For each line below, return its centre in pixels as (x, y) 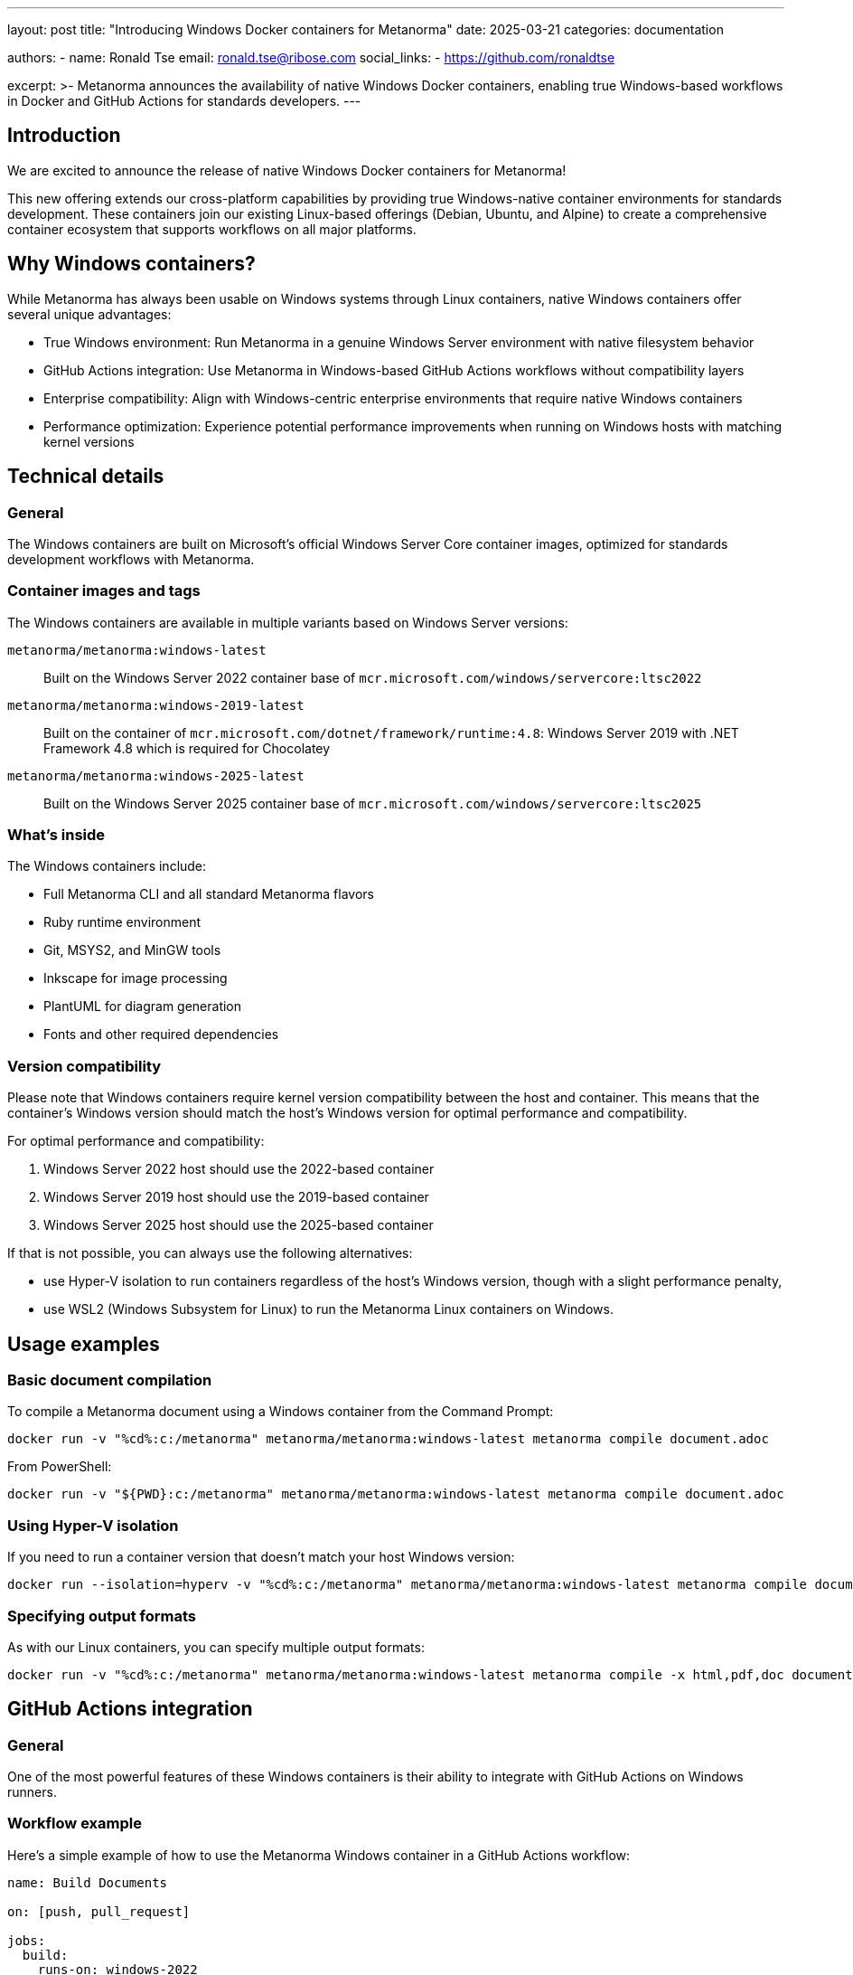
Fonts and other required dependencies (161, 1035)
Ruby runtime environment (122, 922)
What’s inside (56, 835)
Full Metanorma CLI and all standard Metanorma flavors (209, 894)
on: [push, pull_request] (99, 1911)
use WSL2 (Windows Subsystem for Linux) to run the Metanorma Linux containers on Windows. (328, 1309)
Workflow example (75, 1824)
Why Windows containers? (131, 264)
